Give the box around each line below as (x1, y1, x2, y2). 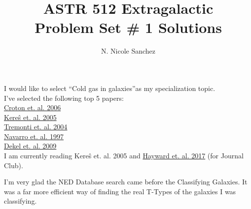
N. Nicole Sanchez (101, 46, 156, 56)
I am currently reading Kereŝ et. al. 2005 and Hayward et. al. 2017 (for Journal (4, 150, 244, 161)
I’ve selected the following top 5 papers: (4, 92, 124, 103)
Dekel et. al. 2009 (4, 141, 57, 151)
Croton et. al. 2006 (4, 102, 61, 113)
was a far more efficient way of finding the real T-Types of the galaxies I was (4, 186, 236, 196)
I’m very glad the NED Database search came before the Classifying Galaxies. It (4, 177, 248, 187)
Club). (4, 160, 23, 170)
